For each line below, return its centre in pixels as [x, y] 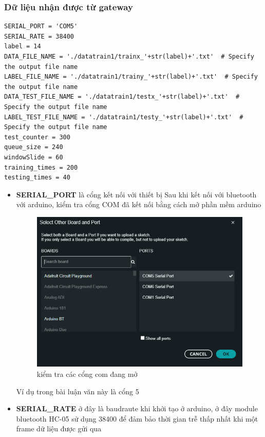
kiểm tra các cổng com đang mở [87, 374]
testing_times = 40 [37, 178]
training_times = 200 [41, 167]
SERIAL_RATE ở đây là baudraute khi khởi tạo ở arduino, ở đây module [137, 408]
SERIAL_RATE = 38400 [39, 36]
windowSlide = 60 [34, 157]
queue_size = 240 [34, 147]
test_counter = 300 [37, 137]
